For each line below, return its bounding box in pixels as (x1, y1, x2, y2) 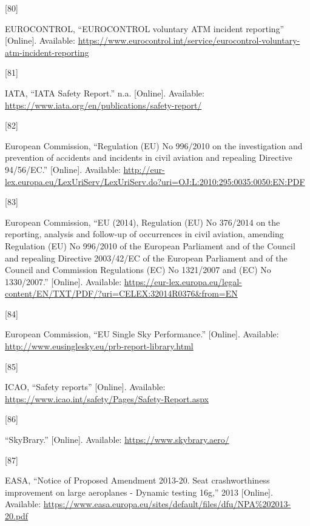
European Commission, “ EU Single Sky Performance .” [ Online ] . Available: (5, 328, 279, 340)
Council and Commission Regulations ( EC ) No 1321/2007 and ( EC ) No (5, 263, 271, 276)
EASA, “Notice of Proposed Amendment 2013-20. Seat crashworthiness (5, 474, 270, 487)
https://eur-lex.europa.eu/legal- (124, 275, 242, 288)
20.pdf (5, 510, 29, 522)
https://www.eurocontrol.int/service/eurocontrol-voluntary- (78, 34, 300, 47)
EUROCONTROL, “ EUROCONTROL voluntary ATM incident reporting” (5, 22, 285, 35)
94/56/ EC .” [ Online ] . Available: (5, 163, 121, 175)
